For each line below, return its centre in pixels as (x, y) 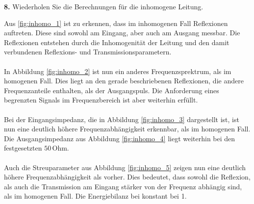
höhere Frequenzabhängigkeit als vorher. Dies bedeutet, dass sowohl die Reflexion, (127, 177)
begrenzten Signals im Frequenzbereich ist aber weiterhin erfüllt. (101, 100)
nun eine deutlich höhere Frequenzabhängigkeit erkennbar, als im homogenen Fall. (127, 129)
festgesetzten (23, 148)
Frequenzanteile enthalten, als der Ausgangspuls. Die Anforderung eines (112, 90)
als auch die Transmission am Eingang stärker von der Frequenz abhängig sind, (123, 186)
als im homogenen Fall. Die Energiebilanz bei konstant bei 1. (95, 196)
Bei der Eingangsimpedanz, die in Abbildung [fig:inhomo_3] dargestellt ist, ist (122, 119)
